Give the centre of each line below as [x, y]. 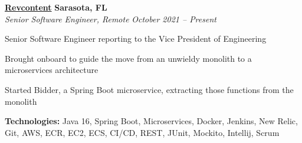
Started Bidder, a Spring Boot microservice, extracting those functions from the [149, 89]
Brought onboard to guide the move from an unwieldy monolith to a [128, 58]
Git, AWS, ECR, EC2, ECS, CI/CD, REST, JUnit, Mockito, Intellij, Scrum [142, 132]
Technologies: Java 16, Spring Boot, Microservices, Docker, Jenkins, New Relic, [151, 121]
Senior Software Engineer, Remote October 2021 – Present [111, 19]
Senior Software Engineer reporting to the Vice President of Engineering [136, 39]
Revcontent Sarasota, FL [56, 7]
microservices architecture [52, 70]
